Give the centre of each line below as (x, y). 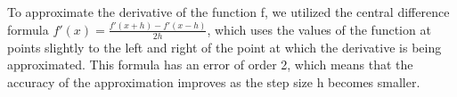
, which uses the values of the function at (319, 29)
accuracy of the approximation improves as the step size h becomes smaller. (214, 81)
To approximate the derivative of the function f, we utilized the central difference (228, 12)
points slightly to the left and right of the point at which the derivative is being (224, 47)
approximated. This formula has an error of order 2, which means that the (210, 65)
